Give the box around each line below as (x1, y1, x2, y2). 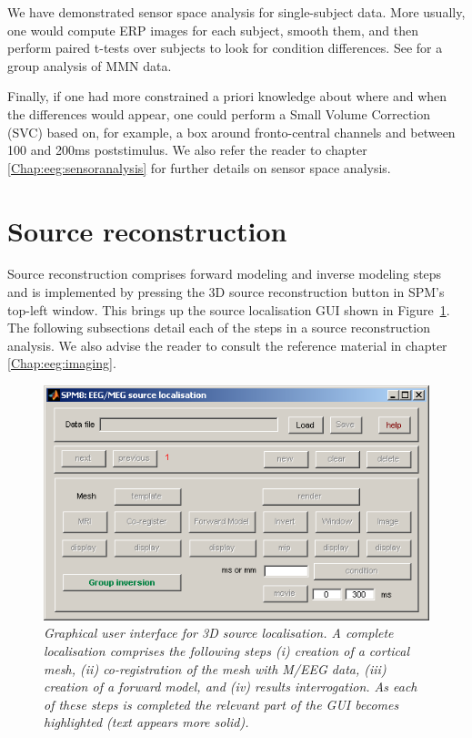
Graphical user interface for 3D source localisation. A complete (44, 623, 394, 642)
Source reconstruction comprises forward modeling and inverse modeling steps (7, 264, 442, 283)
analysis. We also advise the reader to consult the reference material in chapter (7, 335, 447, 354)
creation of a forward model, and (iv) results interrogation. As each (44, 677, 417, 696)
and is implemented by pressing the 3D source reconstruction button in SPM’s (7, 282, 445, 302)
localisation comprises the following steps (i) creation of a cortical (44, 641, 410, 661)
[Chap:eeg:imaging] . (7, 354, 116, 373)
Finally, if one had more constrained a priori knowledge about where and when (7, 87, 447, 106)
